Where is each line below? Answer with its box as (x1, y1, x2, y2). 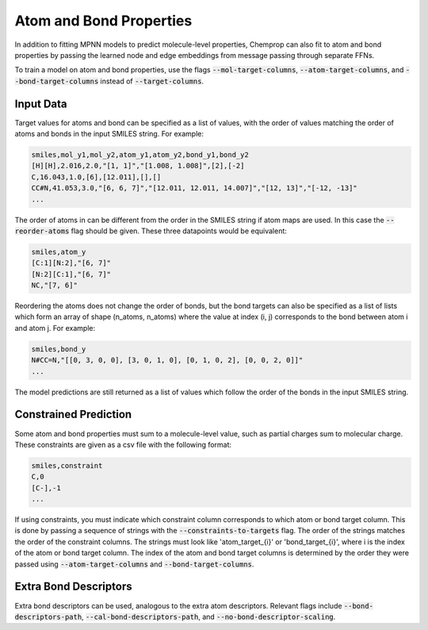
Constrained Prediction (14, 408, 132, 421)
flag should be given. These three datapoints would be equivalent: (71, 226, 287, 236)
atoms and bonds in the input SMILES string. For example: (14, 129, 204, 139)
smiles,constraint (31, 461, 103, 470)
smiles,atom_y (31, 247, 86, 256)
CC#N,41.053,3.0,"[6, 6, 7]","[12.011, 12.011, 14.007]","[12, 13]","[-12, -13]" (31, 183, 358, 193)
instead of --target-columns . (100, 76, 204, 86)
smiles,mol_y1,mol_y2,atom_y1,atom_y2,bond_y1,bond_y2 (31, 151, 249, 159)
